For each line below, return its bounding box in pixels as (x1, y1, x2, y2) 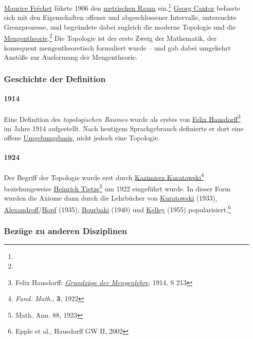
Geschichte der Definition (4, 72, 106, 85)
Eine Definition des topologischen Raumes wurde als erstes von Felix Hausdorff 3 (4, 112, 241, 124)
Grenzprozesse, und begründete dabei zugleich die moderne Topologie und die (4, 21, 236, 32)
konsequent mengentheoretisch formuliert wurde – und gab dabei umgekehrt (4, 42, 231, 52)
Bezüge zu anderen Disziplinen (4, 225, 127, 237)
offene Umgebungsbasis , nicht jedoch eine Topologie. (4, 133, 160, 143)
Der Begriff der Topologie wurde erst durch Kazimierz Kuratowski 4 (4, 170, 204, 182)
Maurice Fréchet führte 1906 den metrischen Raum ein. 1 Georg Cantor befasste (4, 1, 240, 13)
